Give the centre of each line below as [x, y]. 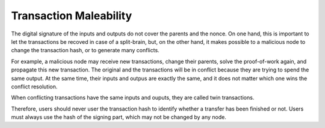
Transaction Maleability [72, 16]
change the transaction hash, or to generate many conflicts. [85, 50]
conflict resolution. [34, 87]
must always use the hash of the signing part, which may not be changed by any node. [119, 117]
